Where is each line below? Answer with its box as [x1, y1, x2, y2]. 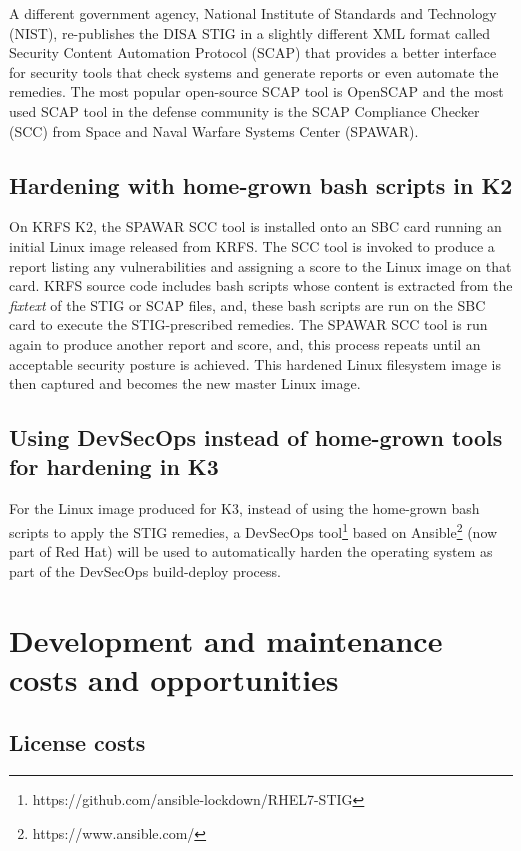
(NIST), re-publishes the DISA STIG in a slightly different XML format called [9, 22, 491, 43]
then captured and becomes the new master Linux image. [9, 373, 361, 394]
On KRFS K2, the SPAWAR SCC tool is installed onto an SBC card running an [9, 216, 502, 237]
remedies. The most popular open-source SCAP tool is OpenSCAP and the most [9, 81, 504, 102]
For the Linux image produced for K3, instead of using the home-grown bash [9, 498, 480, 519]
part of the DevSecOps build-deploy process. [9, 560, 281, 581]
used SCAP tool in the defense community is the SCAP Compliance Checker [9, 100, 480, 121]
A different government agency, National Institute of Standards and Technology [9, 3, 497, 23]
